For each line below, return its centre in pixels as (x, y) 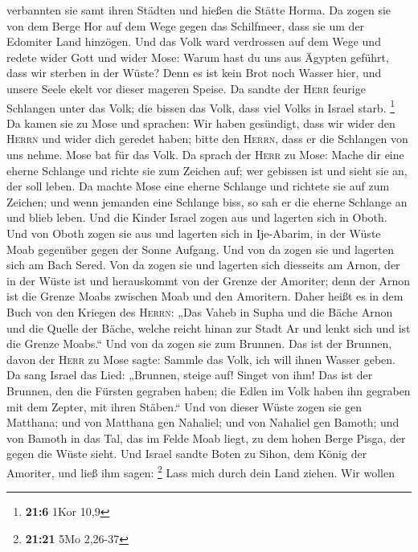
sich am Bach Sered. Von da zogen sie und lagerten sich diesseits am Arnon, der (203, 265)
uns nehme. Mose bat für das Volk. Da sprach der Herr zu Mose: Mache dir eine (205, 154)
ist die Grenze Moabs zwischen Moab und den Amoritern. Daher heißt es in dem (205, 296)
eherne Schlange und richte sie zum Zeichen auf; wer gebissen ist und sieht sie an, (207, 170)
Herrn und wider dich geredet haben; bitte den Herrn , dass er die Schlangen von (207, 139)
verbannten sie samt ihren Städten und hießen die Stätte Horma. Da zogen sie (199, 10)
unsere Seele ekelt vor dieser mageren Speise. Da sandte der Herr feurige (186, 88)
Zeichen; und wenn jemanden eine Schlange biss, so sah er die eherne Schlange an (207, 201)
